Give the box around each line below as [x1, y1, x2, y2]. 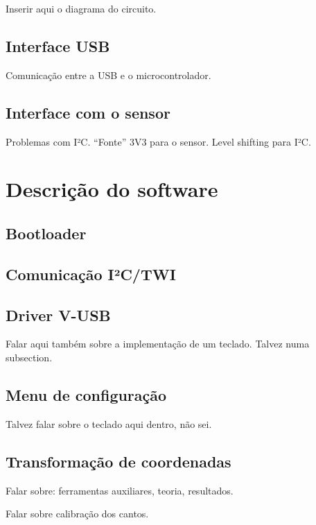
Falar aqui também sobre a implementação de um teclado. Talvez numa [6, 336, 310, 351]
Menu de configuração [6, 384, 167, 405]
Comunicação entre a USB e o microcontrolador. [6, 67, 211, 82]
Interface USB [6, 35, 110, 56]
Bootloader [6, 222, 87, 243]
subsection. [6, 350, 53, 364]
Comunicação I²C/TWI [6, 263, 176, 284]
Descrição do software [6, 175, 218, 203]
